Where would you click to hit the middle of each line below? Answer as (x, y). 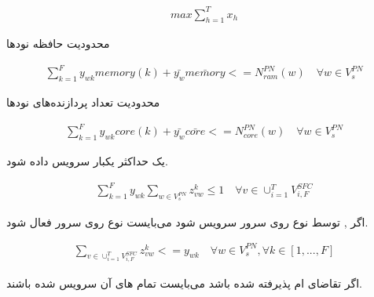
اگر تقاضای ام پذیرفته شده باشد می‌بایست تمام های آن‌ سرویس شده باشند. (184, 283)
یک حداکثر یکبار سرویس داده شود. (87, 161)
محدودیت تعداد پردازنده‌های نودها (83, 102)
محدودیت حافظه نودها (58, 43)
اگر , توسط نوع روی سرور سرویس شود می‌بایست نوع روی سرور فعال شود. (187, 221)
